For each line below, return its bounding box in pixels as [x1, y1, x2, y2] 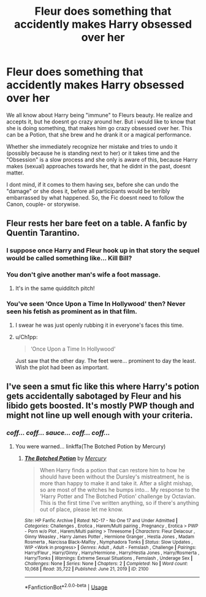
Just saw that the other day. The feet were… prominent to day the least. [15, 357, 196, 364]
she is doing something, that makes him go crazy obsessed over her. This [6, 124, 193, 131]
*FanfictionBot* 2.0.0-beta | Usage [24, 582, 108, 591]
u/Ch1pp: [15, 333, 38, 340]
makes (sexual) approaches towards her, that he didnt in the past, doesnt [6, 162, 191, 170]
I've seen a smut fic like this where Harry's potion [6, 381, 199, 392]
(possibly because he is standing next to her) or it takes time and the [6, 149, 180, 157]
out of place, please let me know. [39, 505, 124, 513]
